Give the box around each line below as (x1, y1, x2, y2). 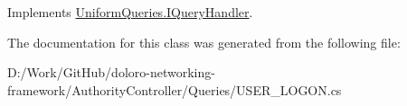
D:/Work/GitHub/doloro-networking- (7, 63, 215, 82)
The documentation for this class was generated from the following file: (7, 32, 401, 51)
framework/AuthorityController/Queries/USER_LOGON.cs (7, 80, 342, 99)
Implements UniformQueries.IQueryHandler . (7, 3, 253, 21)
